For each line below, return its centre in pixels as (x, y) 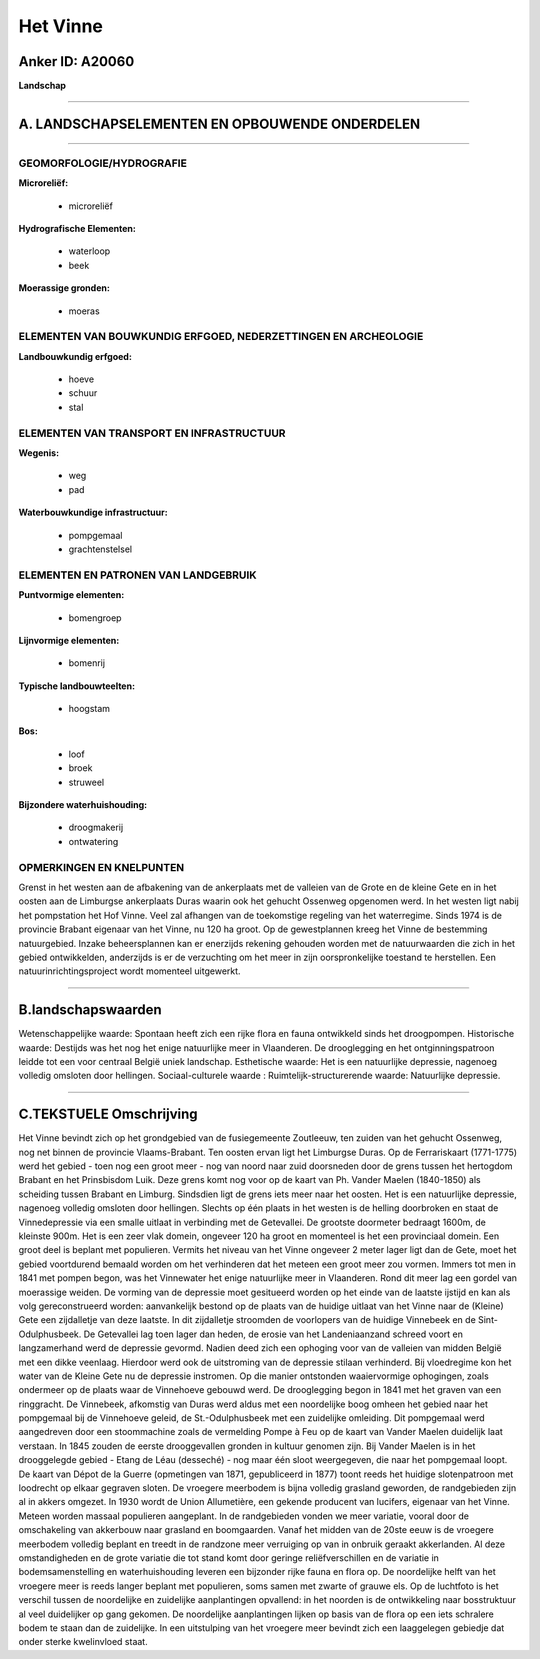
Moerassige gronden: (64, 288)
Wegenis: (39, 453)
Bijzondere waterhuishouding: (83, 805)
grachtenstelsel (100, 549)
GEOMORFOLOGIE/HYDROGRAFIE (102, 163)
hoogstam (89, 709)
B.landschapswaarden (90, 1010)
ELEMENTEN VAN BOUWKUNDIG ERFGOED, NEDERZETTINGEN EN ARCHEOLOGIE (221, 337)
